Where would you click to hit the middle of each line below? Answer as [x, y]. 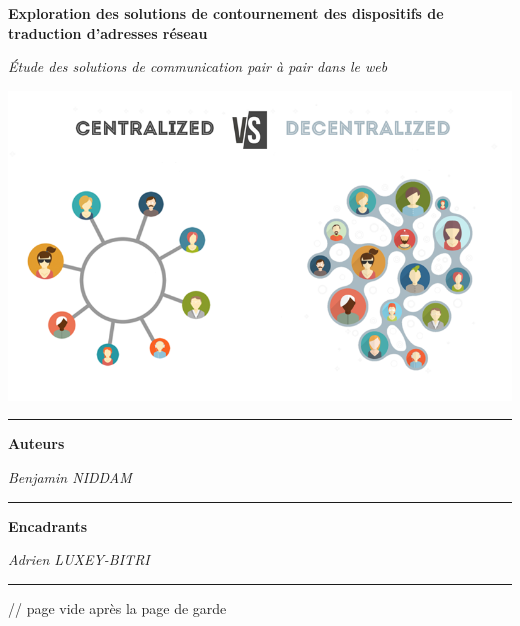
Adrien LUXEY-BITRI [79, 559]
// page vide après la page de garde [117, 607]
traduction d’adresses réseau [108, 32]
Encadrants [48, 525]
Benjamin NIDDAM [70, 476]
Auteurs [36, 443]
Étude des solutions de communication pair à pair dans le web [198, 66]
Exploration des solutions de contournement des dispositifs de [226, 13]
